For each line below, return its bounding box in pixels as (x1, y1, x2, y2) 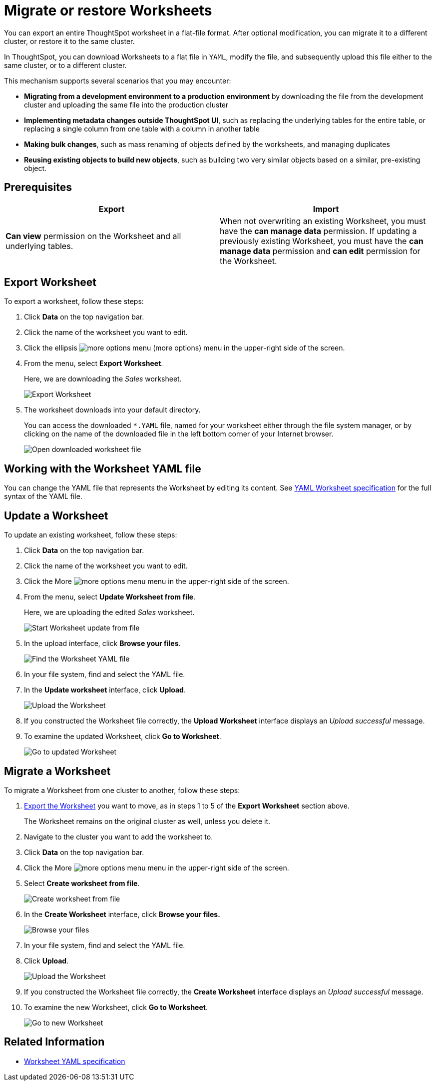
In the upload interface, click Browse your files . (24, 639, 181, 648)
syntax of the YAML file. (4, 492, 82, 501)
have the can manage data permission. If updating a (220, 225, 417, 236)
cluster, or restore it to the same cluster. (4, 36, 135, 45)
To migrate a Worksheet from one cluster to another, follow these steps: (4, 785, 240, 794)
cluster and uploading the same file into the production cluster (24, 100, 229, 109)
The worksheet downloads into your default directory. (24, 405, 201, 414)
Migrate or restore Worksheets (4, 2, 212, 19)
